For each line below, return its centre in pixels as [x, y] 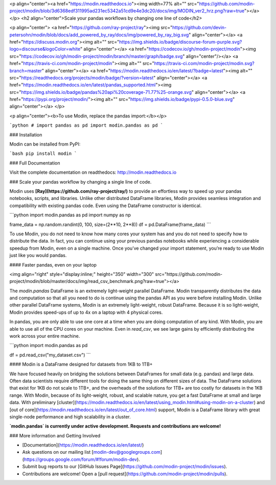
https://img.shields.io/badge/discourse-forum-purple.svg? [181, 42]
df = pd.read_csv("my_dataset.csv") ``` [50, 355]
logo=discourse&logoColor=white [45, 49]
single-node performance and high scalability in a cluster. [70, 417]
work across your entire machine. [45, 336]
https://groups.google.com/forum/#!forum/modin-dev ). [82, 459]
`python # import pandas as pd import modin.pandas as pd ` [86, 125]
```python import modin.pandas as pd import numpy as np [70, 215]
